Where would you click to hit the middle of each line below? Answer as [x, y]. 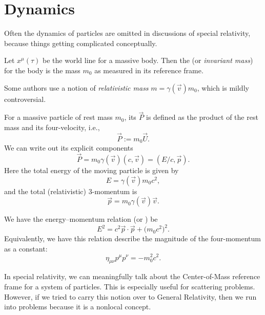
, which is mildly [223, 87]
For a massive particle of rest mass [58, 117]
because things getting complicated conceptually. [81, 43]
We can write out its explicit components [69, 148]
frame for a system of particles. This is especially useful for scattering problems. [130, 286]
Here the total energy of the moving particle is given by [91, 170]
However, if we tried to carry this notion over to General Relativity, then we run [130, 296]
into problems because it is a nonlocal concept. [78, 307]
